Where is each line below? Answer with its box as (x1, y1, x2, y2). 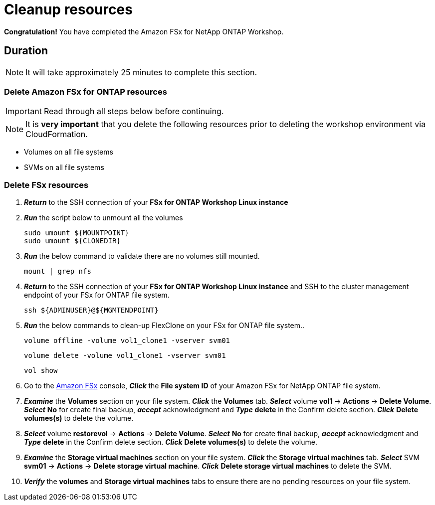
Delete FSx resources (4, 179, 89, 190)
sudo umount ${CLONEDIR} (24, 237, 121, 245)
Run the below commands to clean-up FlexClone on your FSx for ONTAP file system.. (24, 321, 305, 330)
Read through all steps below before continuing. (43, 106, 224, 117)
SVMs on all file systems (24, 163, 104, 172)
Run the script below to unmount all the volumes (24, 213, 183, 222)
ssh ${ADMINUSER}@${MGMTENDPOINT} (24, 306, 159, 315)
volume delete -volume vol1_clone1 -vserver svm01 (24, 351, 226, 360)
